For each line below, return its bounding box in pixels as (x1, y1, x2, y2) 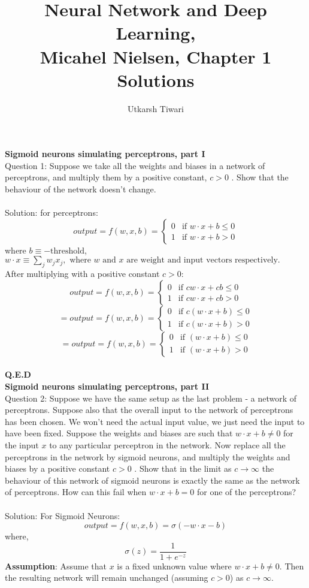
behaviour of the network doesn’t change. (5, 183, 156, 195)
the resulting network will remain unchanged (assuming (5, 571, 208, 584)
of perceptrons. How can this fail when (5, 486, 147, 498)
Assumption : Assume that (5, 559, 107, 572)
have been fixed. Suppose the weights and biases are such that (5, 427, 233, 439)
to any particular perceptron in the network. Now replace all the (49, 438, 286, 451)
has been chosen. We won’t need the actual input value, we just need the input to (5, 415, 305, 427)
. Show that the (231, 171, 289, 183)
